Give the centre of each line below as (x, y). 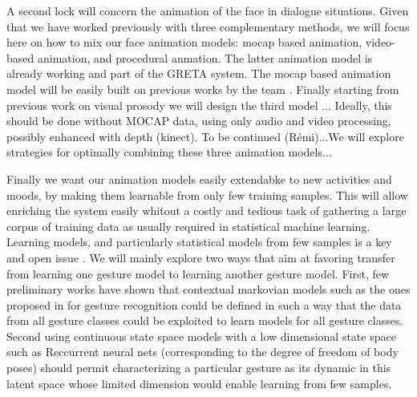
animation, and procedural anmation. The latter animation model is (205, 57)
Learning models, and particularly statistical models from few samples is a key (199, 242)
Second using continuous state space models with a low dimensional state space (201, 336)
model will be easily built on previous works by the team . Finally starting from (203, 89)
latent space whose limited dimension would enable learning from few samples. (199, 383)
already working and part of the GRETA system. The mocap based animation (199, 73)
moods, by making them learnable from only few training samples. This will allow (207, 194)
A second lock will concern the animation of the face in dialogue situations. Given (208, 10)
